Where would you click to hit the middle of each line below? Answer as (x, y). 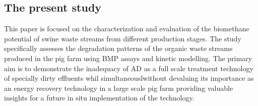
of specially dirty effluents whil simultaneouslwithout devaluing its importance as (129, 78)
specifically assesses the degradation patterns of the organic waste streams (118, 48)
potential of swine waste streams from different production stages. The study (123, 38)
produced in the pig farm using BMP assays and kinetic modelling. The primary (128, 58)
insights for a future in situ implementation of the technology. (99, 98)
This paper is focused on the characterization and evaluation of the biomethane (127, 29)
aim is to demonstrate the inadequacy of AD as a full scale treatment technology (129, 68)
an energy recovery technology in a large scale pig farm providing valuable (119, 88)
